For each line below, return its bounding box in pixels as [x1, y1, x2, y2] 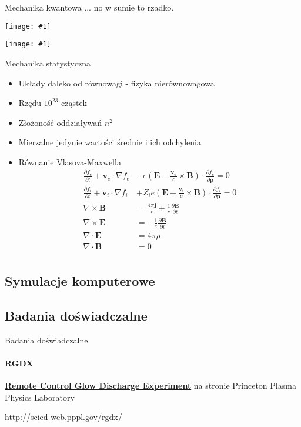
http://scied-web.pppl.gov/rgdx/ [5, 411, 122, 423]
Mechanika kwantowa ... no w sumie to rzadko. [5, 1, 174, 13]
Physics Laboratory [5, 391, 75, 403]
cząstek [61, 96, 88, 109]
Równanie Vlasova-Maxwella [18, 155, 121, 168]
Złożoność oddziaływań [18, 116, 102, 128]
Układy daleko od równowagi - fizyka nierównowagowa [18, 76, 215, 89]
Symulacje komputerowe [5, 272, 155, 290]
